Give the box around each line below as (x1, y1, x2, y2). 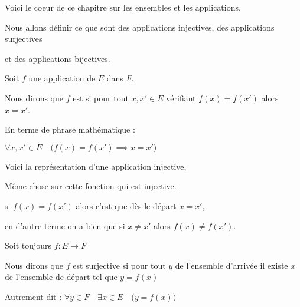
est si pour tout (73, 91, 129, 104)
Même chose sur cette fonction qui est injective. (5, 180, 177, 192)
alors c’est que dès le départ (76, 199, 177, 212)
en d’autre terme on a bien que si (5, 219, 125, 232)
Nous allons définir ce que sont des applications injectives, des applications (5, 21, 275, 33)
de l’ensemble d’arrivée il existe (175, 259, 288, 271)
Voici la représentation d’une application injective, (5, 160, 187, 172)
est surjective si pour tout (73, 259, 166, 271)
